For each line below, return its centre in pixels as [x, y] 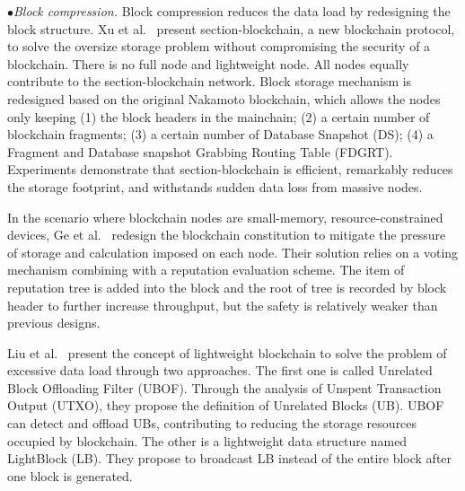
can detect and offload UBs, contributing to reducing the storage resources [212, 423]
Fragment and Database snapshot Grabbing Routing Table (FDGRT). [200, 151]
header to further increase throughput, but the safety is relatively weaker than [223, 305]
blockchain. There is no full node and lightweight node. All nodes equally [208, 63]
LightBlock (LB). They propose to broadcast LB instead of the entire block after [230, 458]
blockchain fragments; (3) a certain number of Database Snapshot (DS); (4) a [220, 134]
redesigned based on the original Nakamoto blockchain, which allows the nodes [224, 98]
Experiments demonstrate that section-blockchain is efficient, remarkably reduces [230, 169]
